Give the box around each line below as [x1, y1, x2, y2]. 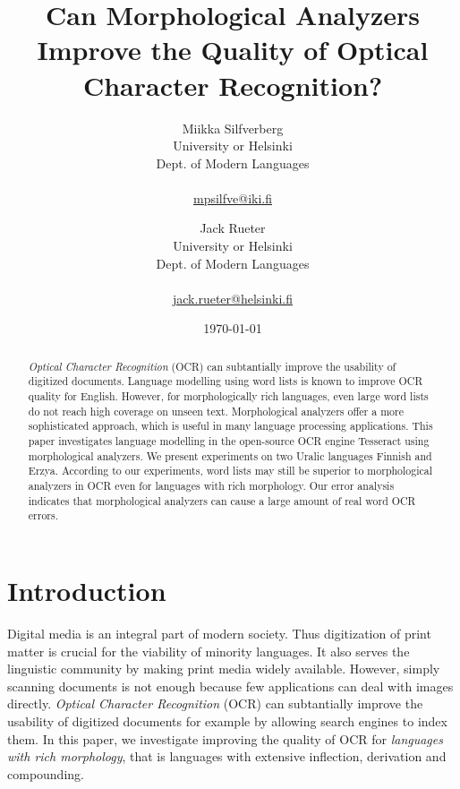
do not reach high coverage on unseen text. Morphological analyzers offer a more [28, 403, 404, 418]
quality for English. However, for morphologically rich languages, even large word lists [28, 389, 429, 404]
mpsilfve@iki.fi [193, 188, 272, 207]
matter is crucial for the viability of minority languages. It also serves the [7, 641, 410, 660]
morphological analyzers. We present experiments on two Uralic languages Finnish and [28, 448, 432, 463]
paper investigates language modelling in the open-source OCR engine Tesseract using [28, 433, 430, 449]
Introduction [7, 572, 166, 609]
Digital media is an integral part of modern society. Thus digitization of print [7, 623, 431, 642]
